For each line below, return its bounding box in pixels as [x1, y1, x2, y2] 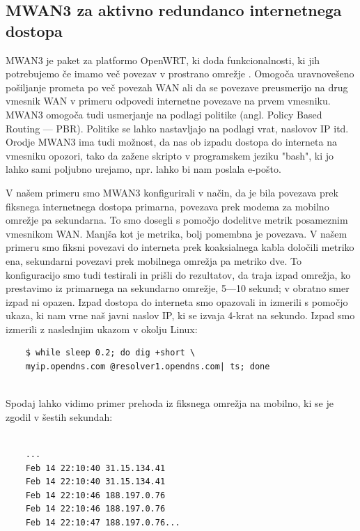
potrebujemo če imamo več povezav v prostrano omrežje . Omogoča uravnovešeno [6, 66, 354, 81]
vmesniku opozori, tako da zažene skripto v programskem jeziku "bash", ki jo [6, 148, 334, 162]
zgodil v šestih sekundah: [6, 409, 113, 424]
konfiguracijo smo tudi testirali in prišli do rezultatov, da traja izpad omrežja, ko [6, 267, 351, 282]
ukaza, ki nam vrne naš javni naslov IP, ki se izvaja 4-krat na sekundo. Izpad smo [6, 308, 355, 323]
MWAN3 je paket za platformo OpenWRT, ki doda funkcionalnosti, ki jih [6, 52, 320, 67]
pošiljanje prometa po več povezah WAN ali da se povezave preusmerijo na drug [6, 79, 348, 94]
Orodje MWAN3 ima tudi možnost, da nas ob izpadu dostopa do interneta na [6, 134, 337, 149]
